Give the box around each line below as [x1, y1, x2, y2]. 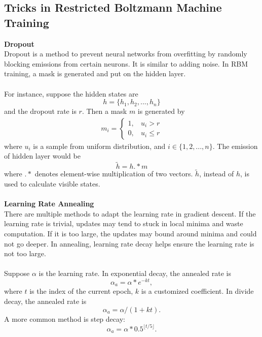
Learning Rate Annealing [4, 198, 94, 209]
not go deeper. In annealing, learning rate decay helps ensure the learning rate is [4, 238, 254, 249]
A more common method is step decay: [4, 313, 125, 324]
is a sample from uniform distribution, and [33, 140, 166, 151]
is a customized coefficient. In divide [141, 286, 254, 296]
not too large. [4, 248, 46, 259]
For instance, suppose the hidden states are [4, 88, 138, 99]
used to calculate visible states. [4, 178, 100, 189]
